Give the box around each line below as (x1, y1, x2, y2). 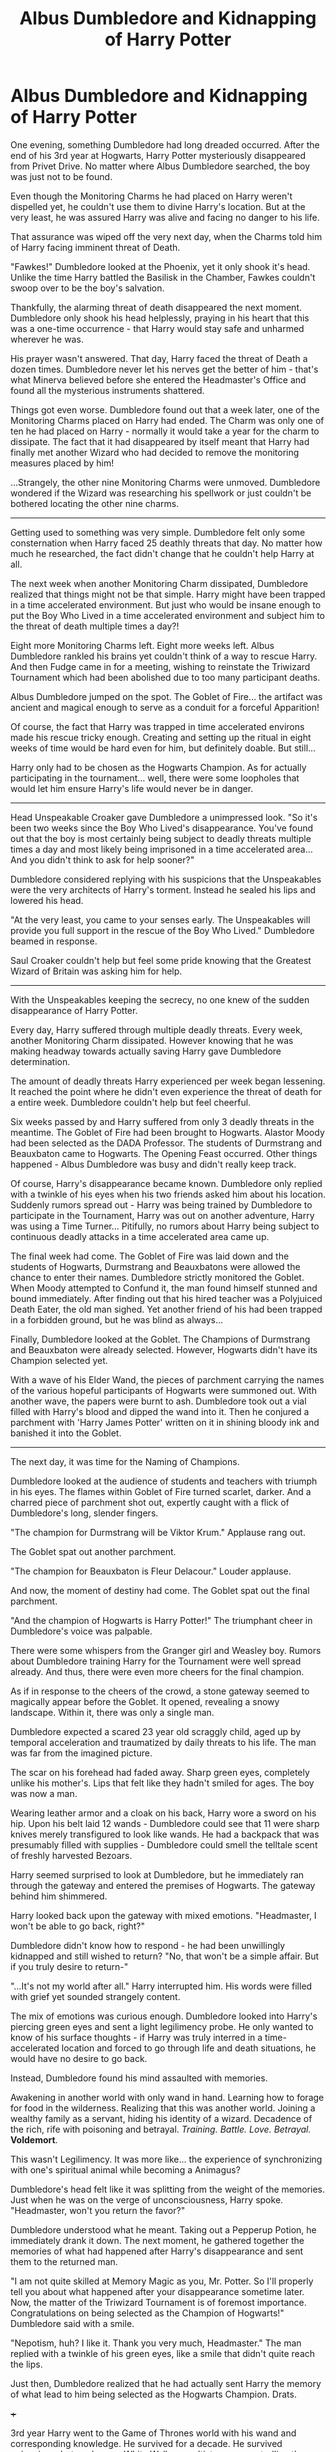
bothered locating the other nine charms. (10, 497, 180, 509)
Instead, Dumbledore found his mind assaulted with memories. (10, 2072, 268, 2084)
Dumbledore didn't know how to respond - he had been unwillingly (10, 1939, 286, 1951)
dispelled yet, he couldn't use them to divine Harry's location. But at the (10, 200, 306, 212)
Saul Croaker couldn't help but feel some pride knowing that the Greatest (10, 954, 312, 966)
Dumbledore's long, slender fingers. (10, 1507, 159, 1519)
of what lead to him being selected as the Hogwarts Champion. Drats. (10, 2388, 297, 2400)
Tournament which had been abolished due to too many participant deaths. (10, 671, 321, 683)
